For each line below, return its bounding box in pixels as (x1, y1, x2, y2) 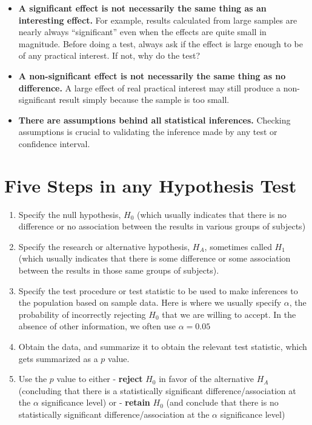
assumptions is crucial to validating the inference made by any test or (18, 125, 277, 138)
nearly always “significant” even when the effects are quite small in (18, 25, 267, 38)
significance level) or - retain (41, 396, 150, 409)
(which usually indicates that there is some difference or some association (18, 252, 291, 265)
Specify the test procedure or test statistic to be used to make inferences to (18, 284, 298, 297)
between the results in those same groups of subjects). (18, 264, 219, 277)
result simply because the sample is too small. (59, 93, 230, 106)
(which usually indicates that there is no (137, 208, 287, 220)
